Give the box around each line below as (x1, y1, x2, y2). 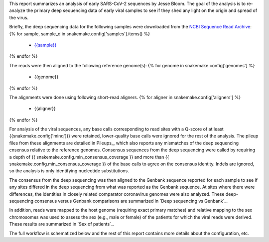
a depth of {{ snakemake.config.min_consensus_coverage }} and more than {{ (9, 154, 169, 160)
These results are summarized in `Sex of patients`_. (9, 221, 115, 227)
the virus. (9, 14, 29, 20)
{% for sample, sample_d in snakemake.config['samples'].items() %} (9, 30, 150, 37)
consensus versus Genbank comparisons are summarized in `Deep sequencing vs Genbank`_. (34, 198, 228, 204)
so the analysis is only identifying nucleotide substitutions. (9, 168, 130, 174)
